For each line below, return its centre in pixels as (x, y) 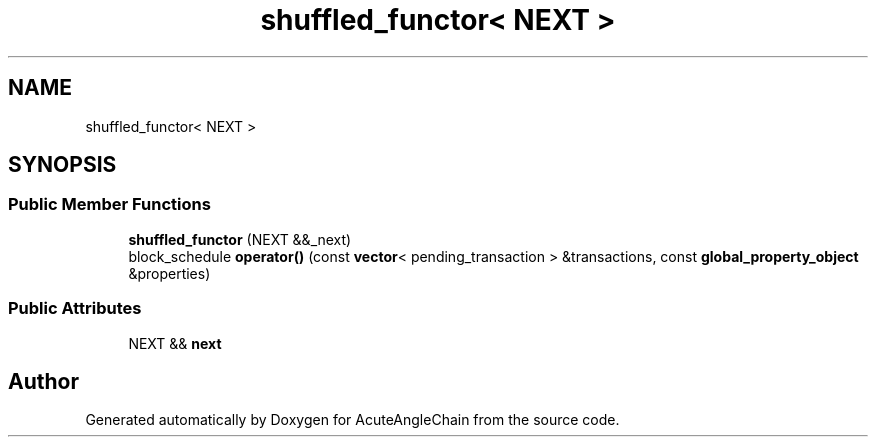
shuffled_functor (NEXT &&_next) (240, 239)
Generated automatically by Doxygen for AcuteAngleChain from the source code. (352, 420)
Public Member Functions (109, 204)
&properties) (169, 273)
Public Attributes (75, 308)
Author (43, 381)
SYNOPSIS (62, 165)
